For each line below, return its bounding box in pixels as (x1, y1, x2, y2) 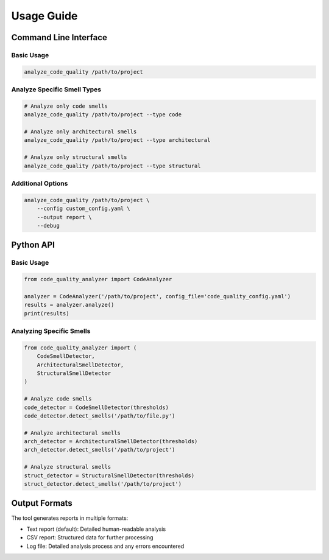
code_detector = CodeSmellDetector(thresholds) (24, 404, 169, 411)
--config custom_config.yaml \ (37, 205, 130, 212)
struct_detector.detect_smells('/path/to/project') (24, 481, 182, 488)
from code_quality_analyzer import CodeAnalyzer (24, 276, 172, 283)
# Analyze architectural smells (24, 429, 121, 436)
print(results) (24, 310, 69, 317)
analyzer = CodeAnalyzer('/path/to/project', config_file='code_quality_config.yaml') (24, 293, 291, 299)
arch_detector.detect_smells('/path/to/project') (24, 446, 175, 453)
